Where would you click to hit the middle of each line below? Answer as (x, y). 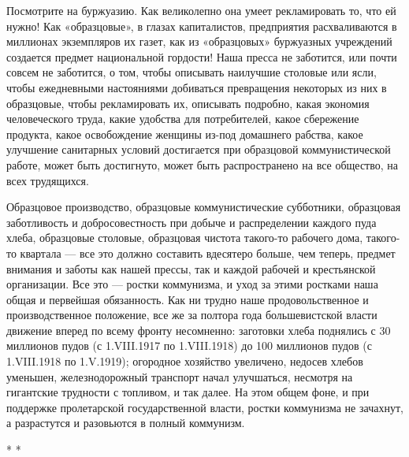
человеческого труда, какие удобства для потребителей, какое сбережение (183, 119)
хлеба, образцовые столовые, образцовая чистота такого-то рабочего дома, (185, 238)
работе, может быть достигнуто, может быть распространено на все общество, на (203, 164)
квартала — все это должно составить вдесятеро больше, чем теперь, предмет (208, 253)
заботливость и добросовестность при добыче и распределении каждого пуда (191, 222)
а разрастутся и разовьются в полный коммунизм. (126, 423)
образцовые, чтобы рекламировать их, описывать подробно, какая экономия (188, 103)
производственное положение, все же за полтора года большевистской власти (192, 315)
